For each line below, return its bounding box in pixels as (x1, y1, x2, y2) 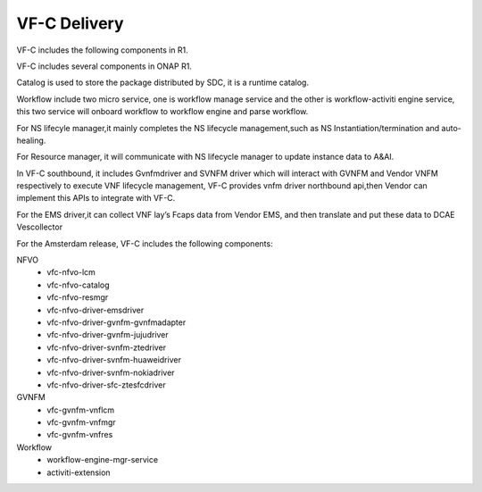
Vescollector (16, 221, 62, 232)
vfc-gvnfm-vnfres (46, 429, 113, 440)
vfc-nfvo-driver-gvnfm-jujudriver (46, 329, 169, 340)
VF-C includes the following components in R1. (16, 45, 189, 55)
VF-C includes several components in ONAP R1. (16, 61, 192, 71)
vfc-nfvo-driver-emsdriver (46, 304, 145, 315)
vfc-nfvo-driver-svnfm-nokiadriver (46, 367, 175, 378)
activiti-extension (46, 467, 111, 478)
